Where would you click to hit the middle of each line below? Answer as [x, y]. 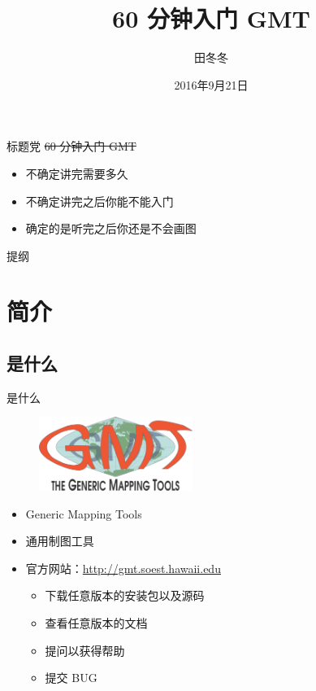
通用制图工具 [60, 541]
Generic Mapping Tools [84, 513]
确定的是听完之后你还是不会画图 [111, 228]
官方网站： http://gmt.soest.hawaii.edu [123, 568]
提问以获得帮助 [85, 650]
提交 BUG [71, 678]
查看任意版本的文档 [96, 622]
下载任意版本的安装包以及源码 [125, 595]
